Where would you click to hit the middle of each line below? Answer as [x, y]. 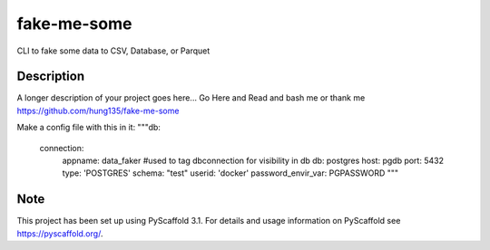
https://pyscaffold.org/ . [60, 233]
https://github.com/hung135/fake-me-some [98, 111]
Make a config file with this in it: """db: [88, 128]
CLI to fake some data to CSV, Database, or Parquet [113, 51]
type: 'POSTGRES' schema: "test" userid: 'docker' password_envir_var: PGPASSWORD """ [230, 173]
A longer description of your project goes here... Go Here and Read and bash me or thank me [191, 98]
